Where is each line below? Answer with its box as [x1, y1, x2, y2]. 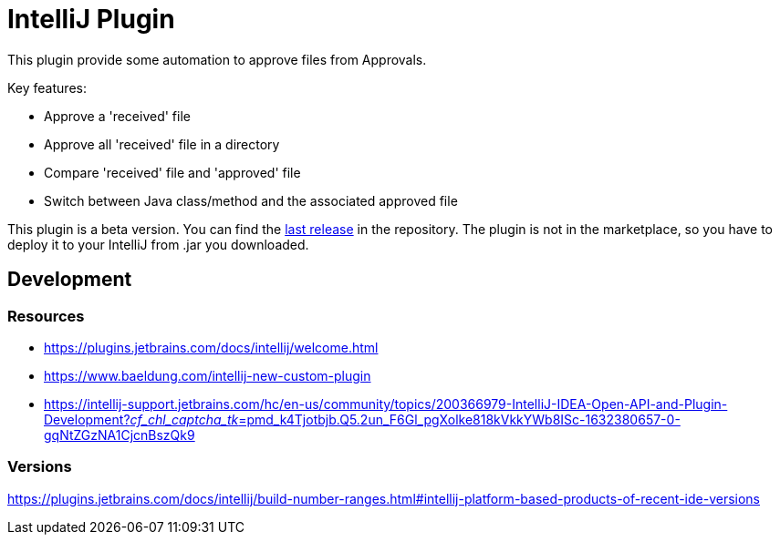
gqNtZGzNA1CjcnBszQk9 [44, 426, 195, 443]
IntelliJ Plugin [7, 4, 175, 35]
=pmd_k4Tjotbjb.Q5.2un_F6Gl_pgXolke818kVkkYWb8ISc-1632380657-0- [238, 411, 681, 427]
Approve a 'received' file [44, 107, 191, 124]
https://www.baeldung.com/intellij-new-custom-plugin [44, 367, 371, 383]
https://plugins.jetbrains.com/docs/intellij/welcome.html [44, 339, 379, 355]
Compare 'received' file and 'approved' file [44, 164, 301, 180]
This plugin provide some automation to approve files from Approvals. [7, 51, 427, 67]
